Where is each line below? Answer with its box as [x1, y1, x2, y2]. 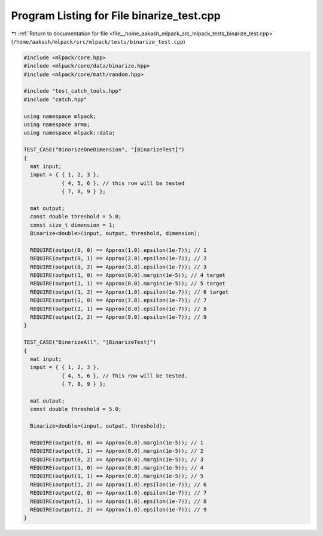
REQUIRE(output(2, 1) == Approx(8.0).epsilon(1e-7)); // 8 [30, 305, 207, 312]
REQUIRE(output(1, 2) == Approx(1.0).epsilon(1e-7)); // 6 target [30, 288, 229, 296]
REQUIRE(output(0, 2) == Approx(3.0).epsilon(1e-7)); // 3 [30, 263, 207, 270]
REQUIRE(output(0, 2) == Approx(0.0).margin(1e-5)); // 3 [30, 456, 204, 463]
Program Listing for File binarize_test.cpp [11, 9, 221, 22]
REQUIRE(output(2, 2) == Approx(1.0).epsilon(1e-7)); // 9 [30, 506, 207, 513]
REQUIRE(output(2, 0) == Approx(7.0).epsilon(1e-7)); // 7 [30, 297, 207, 304]
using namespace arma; [23, 121, 90, 128]
